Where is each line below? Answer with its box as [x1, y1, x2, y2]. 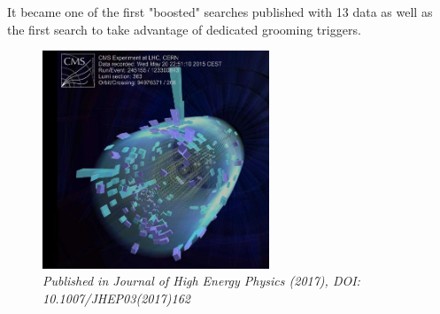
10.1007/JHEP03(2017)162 [42, 289, 190, 308]
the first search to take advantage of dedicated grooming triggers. [7, 20, 361, 38]
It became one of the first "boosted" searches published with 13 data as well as [7, 3, 433, 20]
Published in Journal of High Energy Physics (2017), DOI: [42, 271, 360, 290]
